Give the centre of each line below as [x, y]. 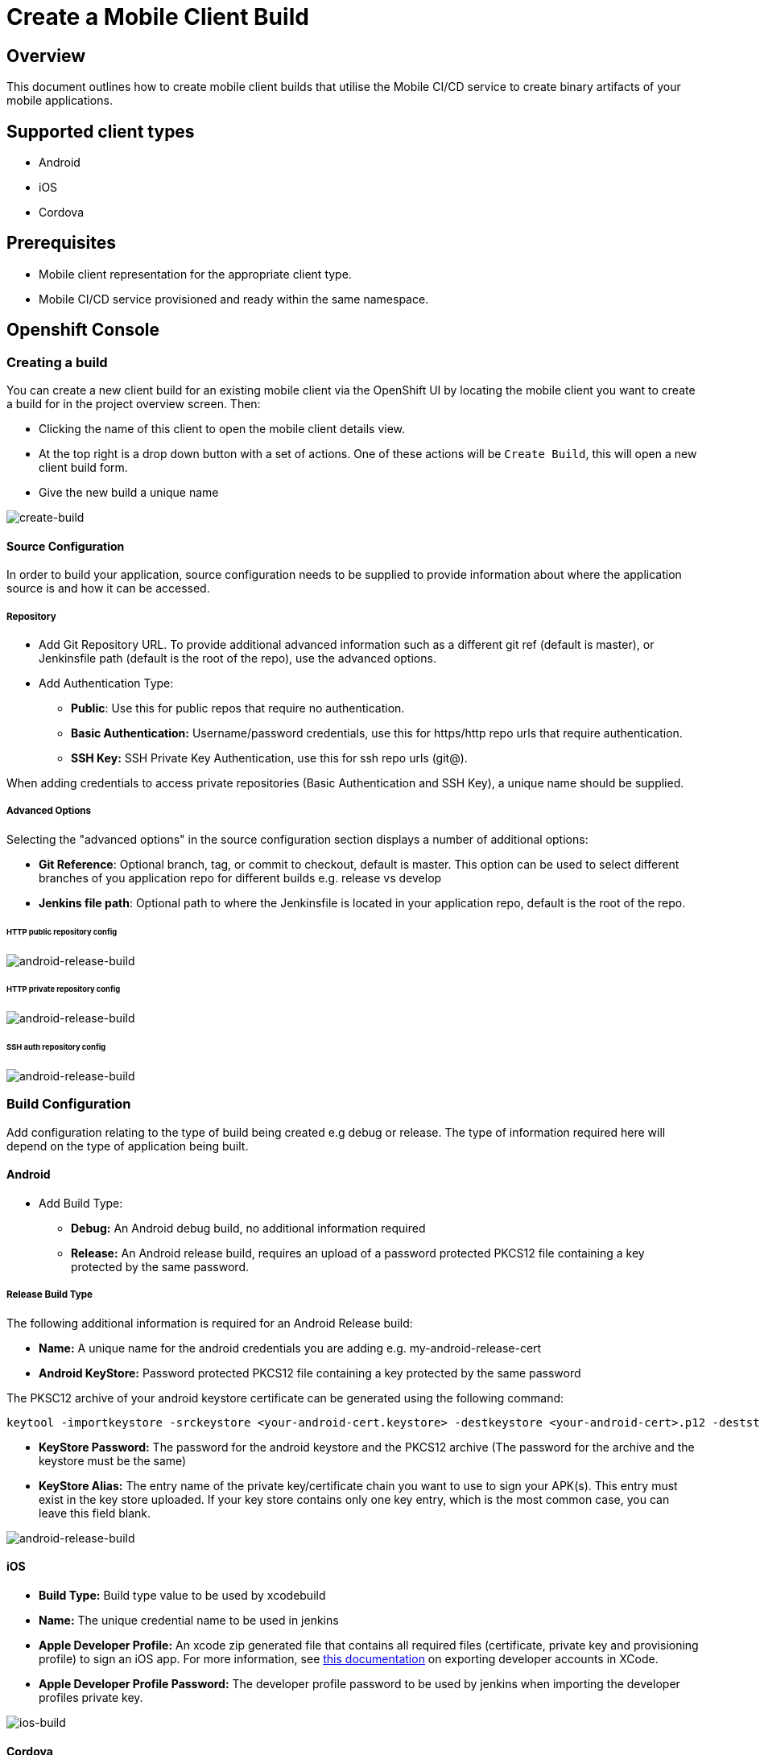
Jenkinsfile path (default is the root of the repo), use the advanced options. [237, 659]
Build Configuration [69, 1104]
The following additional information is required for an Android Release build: [210, 1323]
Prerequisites [61, 243]
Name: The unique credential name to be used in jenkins [189, 1620]
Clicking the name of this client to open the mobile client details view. [222, 429]
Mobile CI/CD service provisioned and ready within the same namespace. [234, 299]
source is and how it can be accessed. [108, 588]
